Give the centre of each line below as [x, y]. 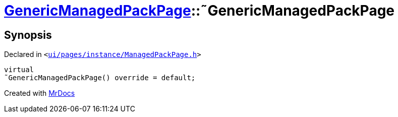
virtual [19, 70]
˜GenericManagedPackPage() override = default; [100, 78]
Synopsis [28, 35]
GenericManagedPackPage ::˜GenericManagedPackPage [200, 11]
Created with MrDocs [40, 93]
